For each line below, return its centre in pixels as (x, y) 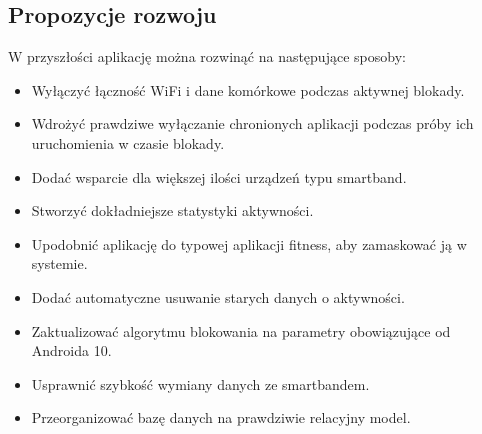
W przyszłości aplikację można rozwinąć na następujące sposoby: (207, 56)
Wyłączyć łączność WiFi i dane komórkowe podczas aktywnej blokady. (248, 89)
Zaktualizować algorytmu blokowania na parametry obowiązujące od (241, 330)
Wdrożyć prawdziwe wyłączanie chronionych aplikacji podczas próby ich (252, 123)
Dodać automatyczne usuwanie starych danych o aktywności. (218, 296)
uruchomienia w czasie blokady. (128, 142)
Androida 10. (71, 350)
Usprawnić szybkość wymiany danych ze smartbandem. (200, 383)
